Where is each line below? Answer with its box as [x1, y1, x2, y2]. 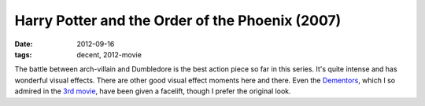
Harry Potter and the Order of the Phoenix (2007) [14, 12, 342, 29]
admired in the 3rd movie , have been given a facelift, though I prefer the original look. [14, 86, 291, 96]
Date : [14, 39, 33, 49]
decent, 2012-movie [76, 49, 142, 59]
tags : [14, 49, 32, 59]
